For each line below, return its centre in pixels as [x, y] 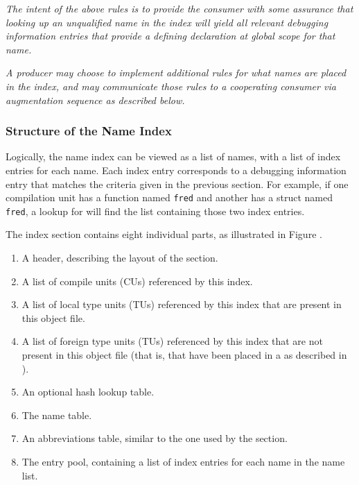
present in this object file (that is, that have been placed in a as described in [184, 355]
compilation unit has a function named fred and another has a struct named [169, 197]
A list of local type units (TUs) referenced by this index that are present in [182, 304]
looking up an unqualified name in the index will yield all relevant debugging [167, 22]
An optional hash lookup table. [88, 392]
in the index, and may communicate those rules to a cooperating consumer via [171, 86]
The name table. [57, 415]
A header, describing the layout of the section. [120, 258]
